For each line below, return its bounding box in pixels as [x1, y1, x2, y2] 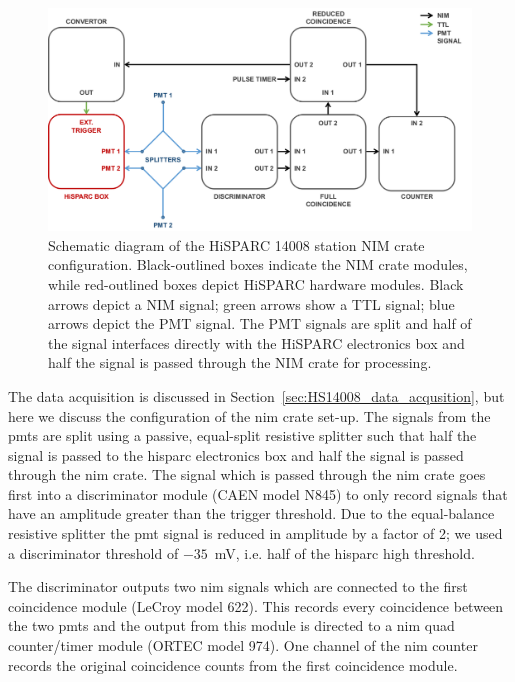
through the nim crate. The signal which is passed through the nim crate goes [8, 464, 486, 485]
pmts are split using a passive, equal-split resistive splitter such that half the [8, 425, 477, 446]
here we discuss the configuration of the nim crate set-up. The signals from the [8, 405, 491, 426]
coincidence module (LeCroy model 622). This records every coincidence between [8, 595, 504, 616]
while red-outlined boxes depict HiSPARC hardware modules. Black [48, 273, 464, 294]
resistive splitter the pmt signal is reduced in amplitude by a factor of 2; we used [8, 523, 503, 544]
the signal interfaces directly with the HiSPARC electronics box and [48, 332, 465, 353]
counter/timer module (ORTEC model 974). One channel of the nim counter [8, 635, 478, 656]
